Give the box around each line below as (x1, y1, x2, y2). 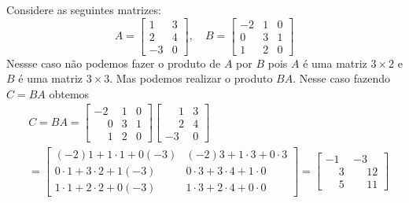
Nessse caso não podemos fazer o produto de (6, 54, 221, 71)
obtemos (49, 85, 90, 101)
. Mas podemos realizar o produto (109, 70, 273, 87)
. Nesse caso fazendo (293, 70, 391, 87)
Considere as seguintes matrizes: (6, 2, 161, 17)
